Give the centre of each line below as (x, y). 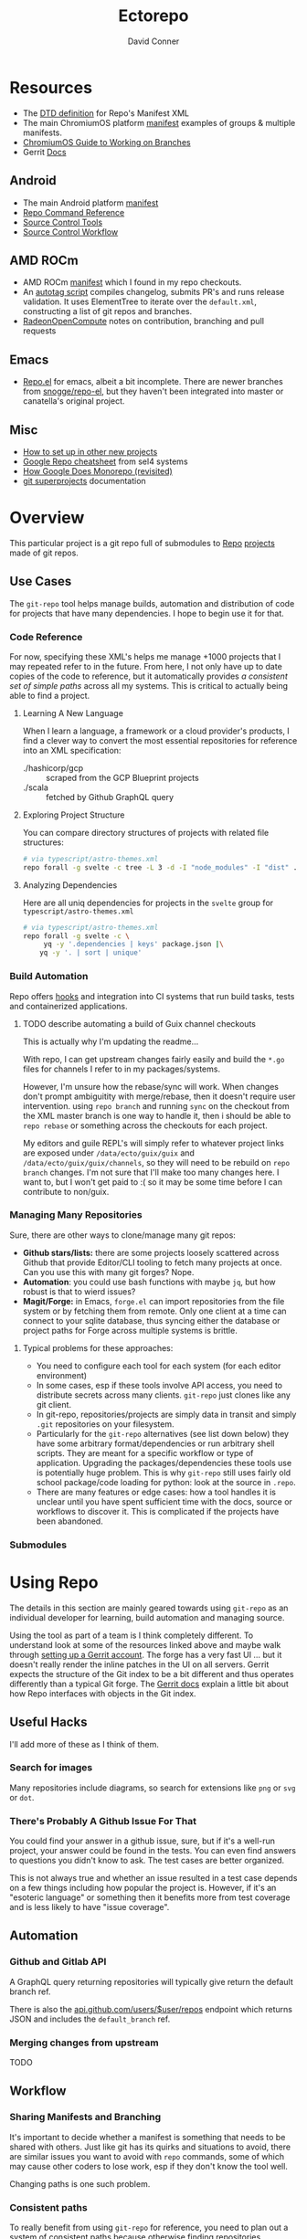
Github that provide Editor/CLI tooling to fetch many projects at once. (152, 1262)
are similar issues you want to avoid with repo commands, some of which (147, 2156)
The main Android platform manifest (90, 203)
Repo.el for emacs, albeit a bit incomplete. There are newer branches (153, 382)
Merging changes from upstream (84, 2043)
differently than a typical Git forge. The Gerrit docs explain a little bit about (149, 1684)
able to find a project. (50, 695)
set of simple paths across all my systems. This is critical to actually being (149, 685)
